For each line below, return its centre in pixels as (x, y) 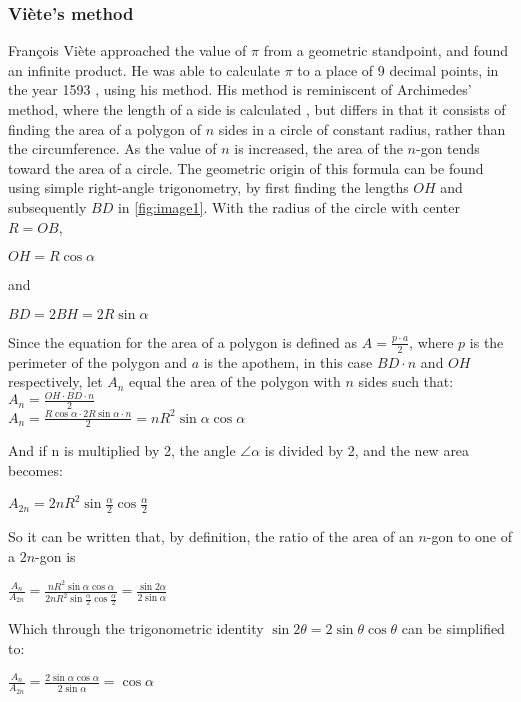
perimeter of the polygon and (97, 361)
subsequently (47, 206)
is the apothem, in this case (288, 361)
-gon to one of (469, 535)
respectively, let (55, 381)
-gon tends (447, 148)
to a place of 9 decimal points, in (398, 69)
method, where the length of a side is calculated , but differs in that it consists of (257, 109)
